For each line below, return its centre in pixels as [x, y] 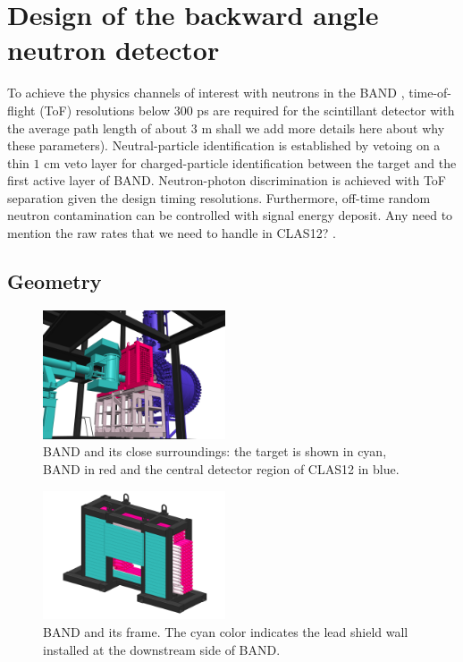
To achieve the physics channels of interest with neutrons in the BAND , [206, 93]
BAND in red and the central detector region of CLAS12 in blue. [221, 468]
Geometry [55, 281]
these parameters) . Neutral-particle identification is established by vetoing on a [224, 145]
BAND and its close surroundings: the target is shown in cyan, [215, 451]
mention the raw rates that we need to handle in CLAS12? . [172, 233]
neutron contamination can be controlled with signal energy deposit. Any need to [230, 215]
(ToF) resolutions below [105, 110]
